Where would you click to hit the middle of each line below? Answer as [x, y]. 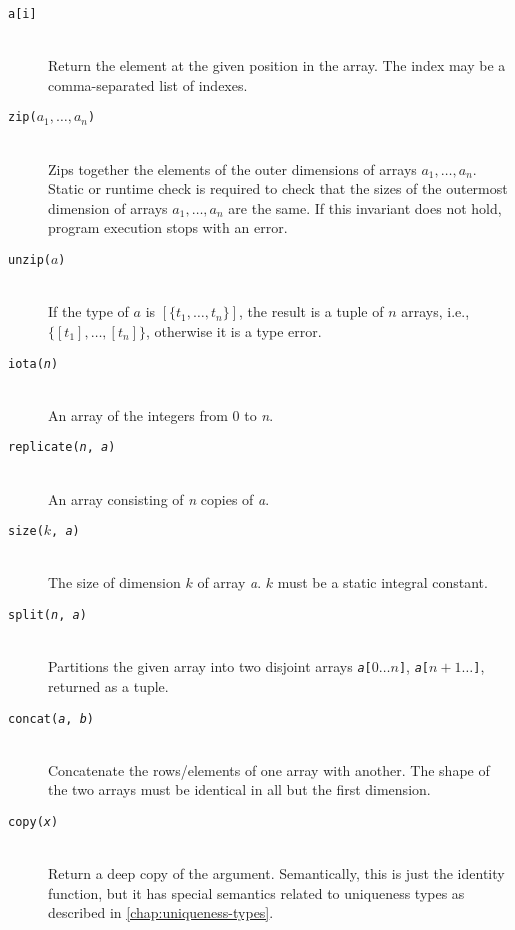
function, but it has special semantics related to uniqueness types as [256, 892]
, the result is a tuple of [311, 311]
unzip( [29, 260]
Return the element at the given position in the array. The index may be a [277, 65]
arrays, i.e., [435, 311]
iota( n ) [33, 363]
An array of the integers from [138, 414]
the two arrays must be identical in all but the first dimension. [239, 789]
